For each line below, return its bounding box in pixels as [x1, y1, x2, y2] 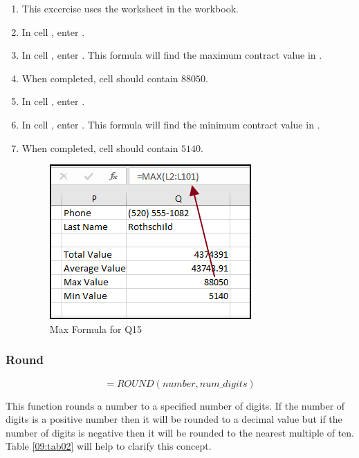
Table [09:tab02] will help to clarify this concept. [6, 439, 212, 453]
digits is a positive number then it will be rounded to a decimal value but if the [6, 412, 342, 426]
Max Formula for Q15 [49, 321, 142, 336]
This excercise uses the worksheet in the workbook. [21, 1, 239, 15]
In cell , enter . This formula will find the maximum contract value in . [21, 48, 322, 62]
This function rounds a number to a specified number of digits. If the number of [6, 398, 345, 412]
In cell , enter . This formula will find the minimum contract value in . [21, 117, 320, 131]
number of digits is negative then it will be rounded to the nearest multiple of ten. [6, 425, 354, 439]
